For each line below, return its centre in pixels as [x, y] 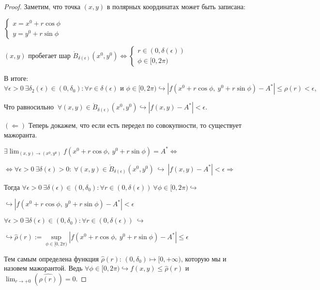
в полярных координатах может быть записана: [176, 6]
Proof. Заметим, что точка [42, 6]
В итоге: [16, 78]
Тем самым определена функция [52, 258]
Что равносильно [29, 107]
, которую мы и [204, 258]
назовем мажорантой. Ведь [43, 268]
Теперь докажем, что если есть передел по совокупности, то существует [135, 125]
